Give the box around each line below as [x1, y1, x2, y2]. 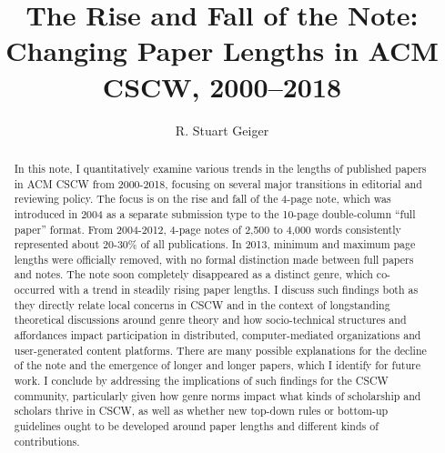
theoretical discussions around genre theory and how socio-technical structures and [14, 312, 407, 327]
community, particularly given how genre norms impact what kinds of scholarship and [14, 388, 421, 403]
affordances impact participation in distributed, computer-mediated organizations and [14, 327, 421, 343]
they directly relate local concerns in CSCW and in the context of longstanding [14, 297, 390, 312]
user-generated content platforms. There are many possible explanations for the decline [14, 342, 427, 357]
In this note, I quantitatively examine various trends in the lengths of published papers [14, 160, 427, 176]
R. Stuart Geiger [175, 120, 269, 139]
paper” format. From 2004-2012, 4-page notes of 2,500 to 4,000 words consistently [14, 221, 401, 237]
